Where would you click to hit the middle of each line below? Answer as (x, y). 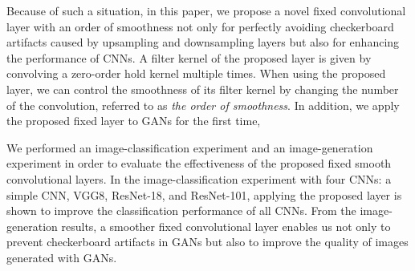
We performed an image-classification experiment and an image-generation (190, 147)
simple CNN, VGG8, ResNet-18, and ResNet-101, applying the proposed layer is (204, 194)
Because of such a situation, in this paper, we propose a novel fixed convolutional (206, 10)
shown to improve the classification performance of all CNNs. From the (181, 210)
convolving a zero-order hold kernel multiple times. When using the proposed (196, 73)
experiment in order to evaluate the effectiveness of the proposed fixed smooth (199, 163)
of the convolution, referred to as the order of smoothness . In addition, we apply (203, 105)
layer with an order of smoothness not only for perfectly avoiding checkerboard (200, 26)
